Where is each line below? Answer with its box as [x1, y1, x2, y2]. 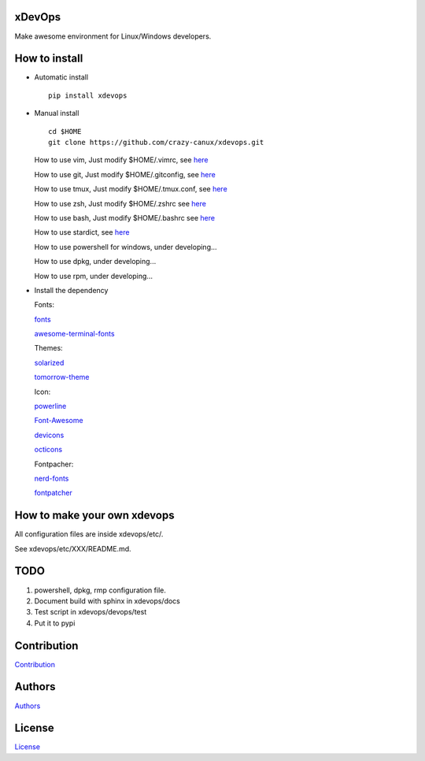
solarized [34, 358, 65, 367]
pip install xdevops [48, 91, 128, 100]
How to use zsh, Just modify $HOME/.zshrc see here [34, 199, 206, 208]
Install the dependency [34, 285, 109, 295]
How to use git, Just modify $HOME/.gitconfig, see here [34, 169, 216, 179]
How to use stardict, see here [34, 228, 130, 237]
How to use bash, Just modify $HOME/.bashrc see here [34, 213, 216, 222]
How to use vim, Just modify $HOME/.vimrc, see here [34, 155, 209, 165]
